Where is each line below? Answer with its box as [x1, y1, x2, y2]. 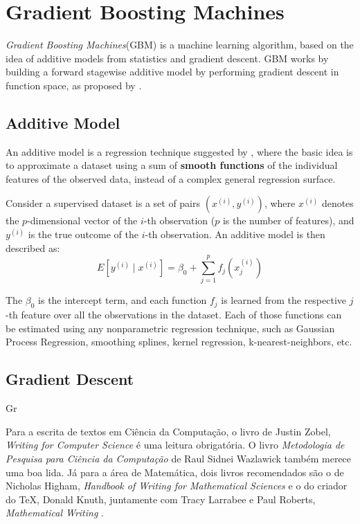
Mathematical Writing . [6, 505, 104, 520]
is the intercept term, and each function [38, 293, 207, 307]
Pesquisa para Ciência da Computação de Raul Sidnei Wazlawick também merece [6, 451, 352, 465]
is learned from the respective [221, 293, 346, 307]
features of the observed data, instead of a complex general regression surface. [6, 171, 336, 186]
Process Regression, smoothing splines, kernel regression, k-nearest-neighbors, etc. [6, 334, 352, 349]
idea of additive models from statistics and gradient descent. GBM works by [6, 51, 329, 65]
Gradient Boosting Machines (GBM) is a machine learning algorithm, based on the [6, 37, 354, 52]
